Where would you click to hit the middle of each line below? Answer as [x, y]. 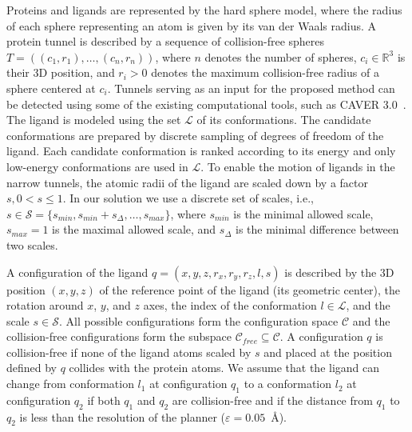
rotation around [45, 305]
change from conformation [70, 384]
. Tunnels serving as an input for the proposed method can [251, 88]
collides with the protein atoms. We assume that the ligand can [224, 368]
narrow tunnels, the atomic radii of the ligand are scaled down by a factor [188, 182]
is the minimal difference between [317, 229]
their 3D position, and [61, 72]
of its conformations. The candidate [284, 120]
